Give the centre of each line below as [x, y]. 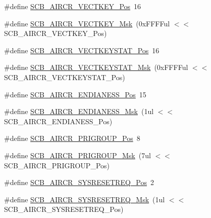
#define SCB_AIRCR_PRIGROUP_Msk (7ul [77, 155]
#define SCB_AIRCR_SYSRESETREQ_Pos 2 [79, 182]
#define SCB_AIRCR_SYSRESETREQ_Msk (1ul [85, 199]
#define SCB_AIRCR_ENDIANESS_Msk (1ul [79, 111]
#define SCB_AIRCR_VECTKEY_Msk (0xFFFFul [87, 23]
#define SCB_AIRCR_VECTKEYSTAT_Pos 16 [82, 50]
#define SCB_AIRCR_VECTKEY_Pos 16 [73, 6]
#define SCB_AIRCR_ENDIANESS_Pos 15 [75, 94]
